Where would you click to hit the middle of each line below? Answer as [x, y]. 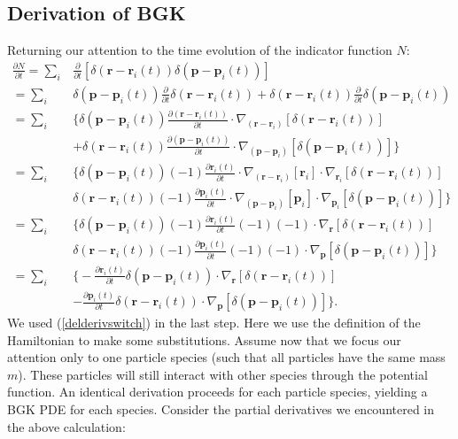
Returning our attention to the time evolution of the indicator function [200, 50]
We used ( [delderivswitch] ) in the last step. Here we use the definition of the [214, 323]
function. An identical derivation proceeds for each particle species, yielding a [217, 392]
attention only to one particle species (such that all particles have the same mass [226, 357]
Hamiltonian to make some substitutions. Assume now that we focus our [204, 339]
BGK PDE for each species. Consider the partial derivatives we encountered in [221, 409]
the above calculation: [66, 426]
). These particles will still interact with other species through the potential [223, 374]
